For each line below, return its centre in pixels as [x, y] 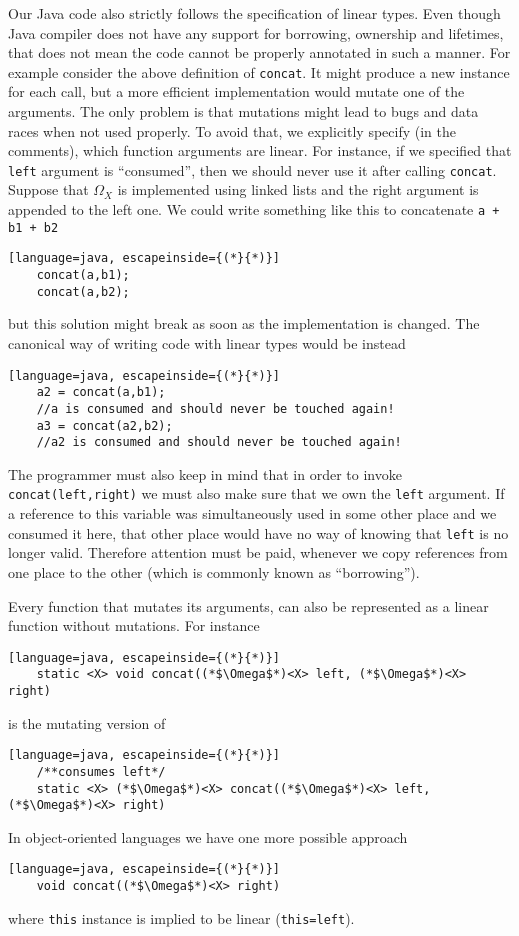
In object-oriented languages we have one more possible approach [208, 836]
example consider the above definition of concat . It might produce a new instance [259, 71]
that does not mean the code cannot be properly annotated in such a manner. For [259, 52]
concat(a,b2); [83, 291]
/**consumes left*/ [101, 771]
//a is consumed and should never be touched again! [215, 408]
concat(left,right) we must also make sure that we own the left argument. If [256, 493]
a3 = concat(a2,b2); [104, 425]
